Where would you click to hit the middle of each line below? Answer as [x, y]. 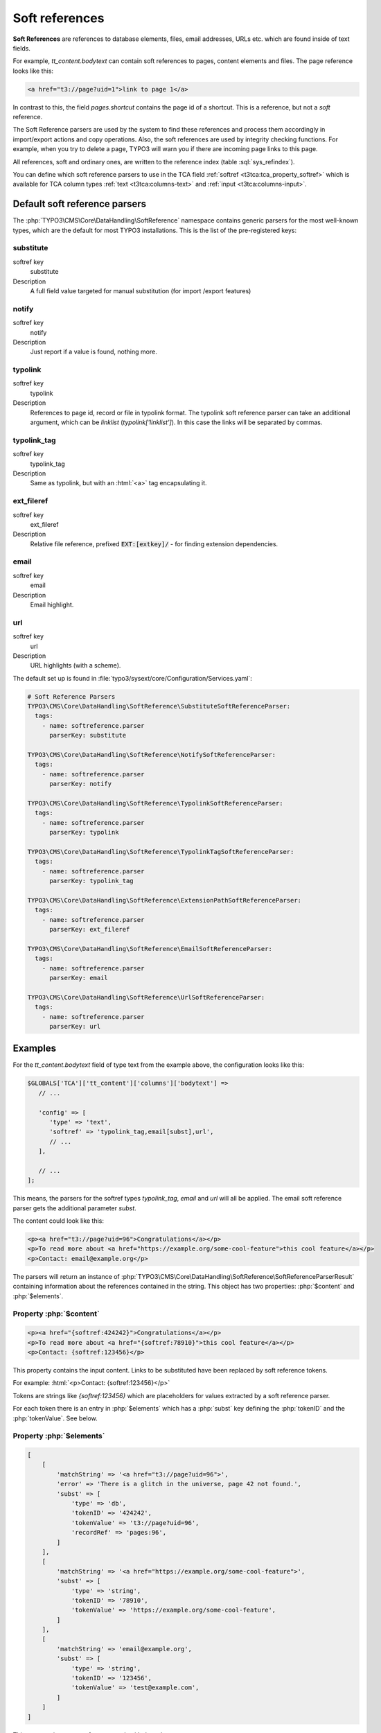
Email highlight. [52, 604]
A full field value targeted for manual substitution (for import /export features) [141, 291]
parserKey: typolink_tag [92, 881]
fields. [22, 48]
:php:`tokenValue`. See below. [55, 1418]
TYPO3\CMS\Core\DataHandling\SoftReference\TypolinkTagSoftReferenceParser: [161, 852]
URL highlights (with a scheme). [76, 665]
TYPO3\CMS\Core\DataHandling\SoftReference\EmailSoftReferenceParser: [150, 949]
